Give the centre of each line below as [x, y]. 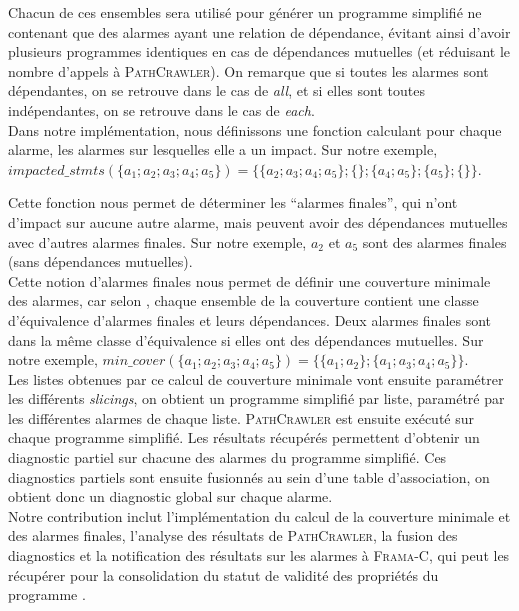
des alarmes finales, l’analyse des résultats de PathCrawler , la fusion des [233, 535]
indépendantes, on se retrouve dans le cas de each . [161, 109]
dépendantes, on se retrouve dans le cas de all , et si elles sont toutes [216, 90]
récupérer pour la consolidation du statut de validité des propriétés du [223, 574]
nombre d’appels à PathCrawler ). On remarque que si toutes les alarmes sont [248, 70]
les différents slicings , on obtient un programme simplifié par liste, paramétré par [256, 398]
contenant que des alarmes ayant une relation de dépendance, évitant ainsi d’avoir [259, 31]
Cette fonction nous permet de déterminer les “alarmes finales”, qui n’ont [233, 202]
